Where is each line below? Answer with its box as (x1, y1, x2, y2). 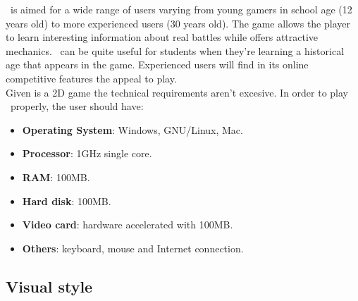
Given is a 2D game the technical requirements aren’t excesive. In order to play (6, 85, 348, 99)
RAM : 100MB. (22, 169, 90, 184)
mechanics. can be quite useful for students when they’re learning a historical (6, 43, 345, 58)
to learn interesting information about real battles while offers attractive (6, 30, 319, 44)
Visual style (6, 275, 93, 297)
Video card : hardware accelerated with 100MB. (22, 217, 233, 232)
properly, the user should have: (10, 99, 144, 113)
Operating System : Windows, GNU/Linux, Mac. (22, 122, 243, 137)
